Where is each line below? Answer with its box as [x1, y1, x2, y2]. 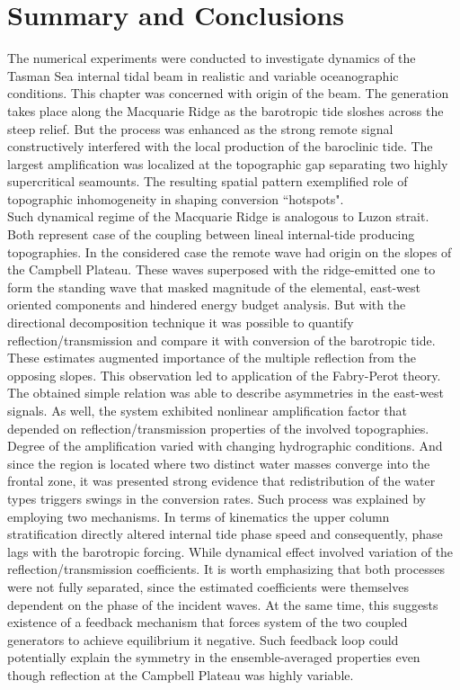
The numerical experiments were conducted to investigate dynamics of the [7, 49, 416, 67]
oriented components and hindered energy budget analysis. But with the [7, 295, 406, 314]
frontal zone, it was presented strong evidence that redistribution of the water [7, 471, 436, 490]
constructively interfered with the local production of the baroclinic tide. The [7, 137, 433, 156]
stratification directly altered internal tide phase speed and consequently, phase [7, 524, 443, 543]
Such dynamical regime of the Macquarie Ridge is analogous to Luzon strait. [7, 207, 429, 226]
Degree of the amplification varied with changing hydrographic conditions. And [7, 436, 443, 455]
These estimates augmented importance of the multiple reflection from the [7, 348, 416, 367]
